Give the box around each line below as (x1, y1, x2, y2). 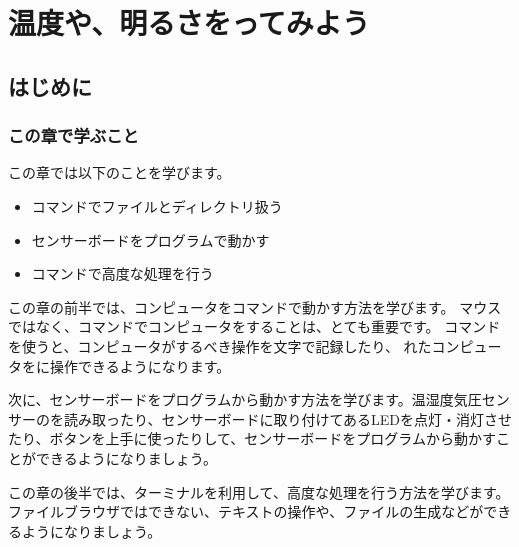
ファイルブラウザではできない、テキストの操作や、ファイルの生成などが (8, 501, 484, 522)
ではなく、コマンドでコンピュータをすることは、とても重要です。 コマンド (8, 316, 501, 337)
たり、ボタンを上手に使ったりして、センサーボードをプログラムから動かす (8, 428, 496, 449)
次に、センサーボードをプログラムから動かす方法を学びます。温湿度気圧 (8, 389, 482, 410)
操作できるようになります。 (49, 355, 231, 376)
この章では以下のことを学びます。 (8, 162, 231, 183)
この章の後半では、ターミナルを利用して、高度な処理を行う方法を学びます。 (8, 481, 510, 502)
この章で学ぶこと (8, 123, 139, 148)
